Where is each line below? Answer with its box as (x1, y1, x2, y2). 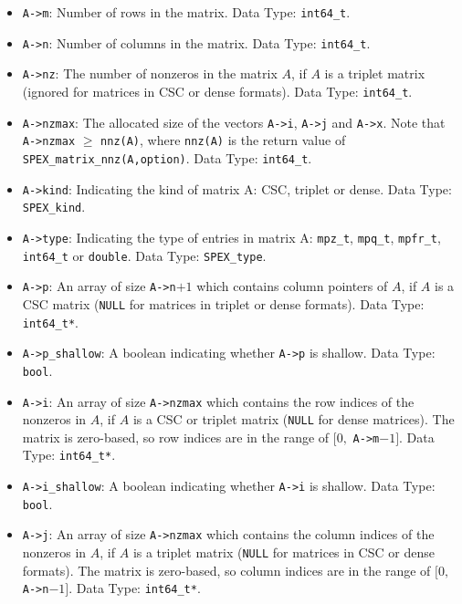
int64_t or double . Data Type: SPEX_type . (22, 245, 267, 265)
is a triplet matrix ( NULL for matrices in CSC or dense (132, 543, 435, 562)
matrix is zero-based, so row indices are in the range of (22, 427, 330, 446)
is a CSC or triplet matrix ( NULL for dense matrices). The (132, 410, 455, 429)
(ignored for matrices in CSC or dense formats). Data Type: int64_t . (22, 81, 413, 100)
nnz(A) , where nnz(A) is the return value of (100, 130, 346, 150)
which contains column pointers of (196, 276, 388, 296)
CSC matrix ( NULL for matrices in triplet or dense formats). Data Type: (22, 294, 425, 313)
